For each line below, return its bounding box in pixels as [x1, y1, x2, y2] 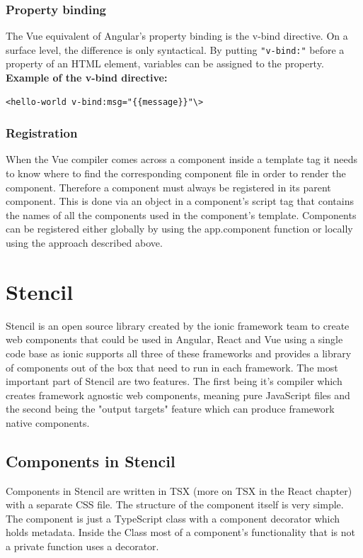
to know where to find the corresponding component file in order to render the [6, 166, 346, 181]
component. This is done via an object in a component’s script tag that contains [6, 194, 354, 208]
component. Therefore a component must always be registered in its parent [6, 179, 331, 194]
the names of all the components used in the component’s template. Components [6, 207, 357, 222]
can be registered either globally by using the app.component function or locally [6, 221, 353, 236]
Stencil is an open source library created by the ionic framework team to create [6, 318, 350, 333]
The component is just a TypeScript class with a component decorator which [6, 510, 340, 525]
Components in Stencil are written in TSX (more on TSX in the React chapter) [6, 483, 352, 498]
